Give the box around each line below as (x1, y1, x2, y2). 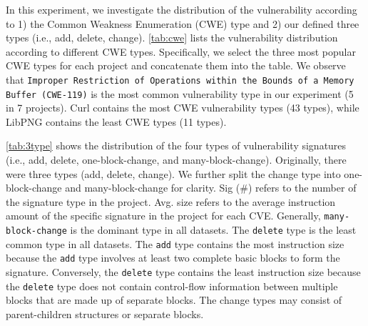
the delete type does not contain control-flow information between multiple (6, 278, 338, 293)
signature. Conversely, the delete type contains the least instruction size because (6, 265, 361, 280)
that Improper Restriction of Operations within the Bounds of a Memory (6, 71, 354, 87)
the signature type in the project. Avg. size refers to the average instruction (6, 194, 336, 209)
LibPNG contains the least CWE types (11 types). (6, 114, 227, 129)
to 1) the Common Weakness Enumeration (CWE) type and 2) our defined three (6, 16, 359, 31)
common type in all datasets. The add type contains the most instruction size (6, 236, 344, 251)
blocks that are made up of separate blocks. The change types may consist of (6, 292, 342, 307)
